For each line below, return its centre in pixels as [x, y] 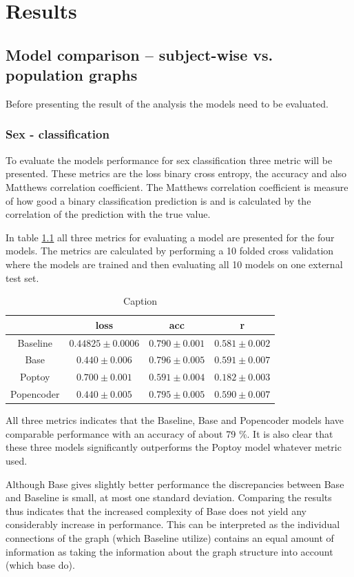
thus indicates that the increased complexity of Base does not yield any [156, 510]
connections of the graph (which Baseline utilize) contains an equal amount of [170, 537]
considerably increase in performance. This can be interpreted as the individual [173, 524]
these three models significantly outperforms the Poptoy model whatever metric [174, 447]
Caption [140, 301]
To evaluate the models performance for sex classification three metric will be [169, 160]
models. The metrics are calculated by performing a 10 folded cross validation [170, 251]
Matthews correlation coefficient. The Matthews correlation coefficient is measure [177, 186]
